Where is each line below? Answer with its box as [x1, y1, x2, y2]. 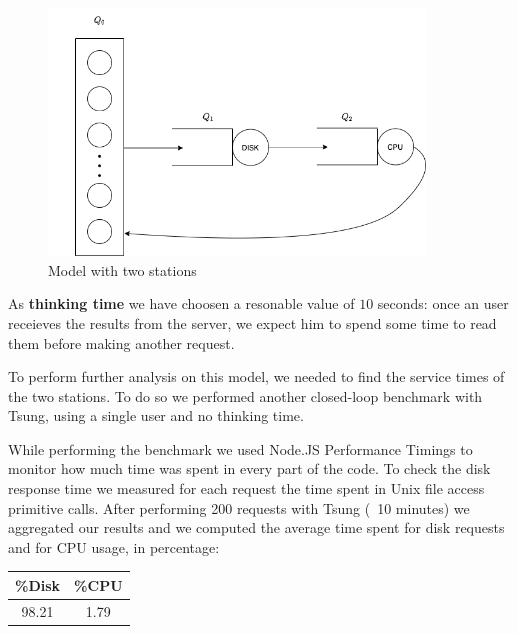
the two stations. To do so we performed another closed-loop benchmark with [8, 385, 483, 406]
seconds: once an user [377, 293, 509, 314]
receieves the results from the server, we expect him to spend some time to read [8, 312, 497, 333]
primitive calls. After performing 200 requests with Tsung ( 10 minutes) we [8, 497, 470, 518]
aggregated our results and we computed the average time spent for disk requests [8, 517, 505, 538]
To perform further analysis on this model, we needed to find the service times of [8, 366, 505, 387]
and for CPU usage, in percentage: [8, 536, 220, 557]
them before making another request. [8, 332, 235, 353]
